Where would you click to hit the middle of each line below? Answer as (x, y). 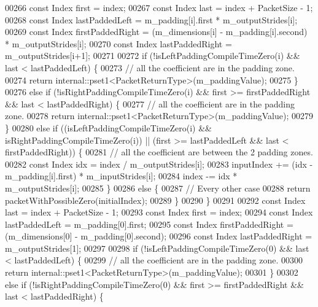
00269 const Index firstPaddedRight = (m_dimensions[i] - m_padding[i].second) (156, 32)
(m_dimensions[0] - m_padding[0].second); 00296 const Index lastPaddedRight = (159, 236)
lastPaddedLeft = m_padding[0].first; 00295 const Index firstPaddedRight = (149, 224)
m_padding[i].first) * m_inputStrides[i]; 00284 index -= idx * (121, 176)
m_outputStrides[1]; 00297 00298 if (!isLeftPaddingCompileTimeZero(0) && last (157, 248)
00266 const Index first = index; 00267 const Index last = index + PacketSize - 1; (159, 7)
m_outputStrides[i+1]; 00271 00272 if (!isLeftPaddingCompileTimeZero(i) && (153, 56)
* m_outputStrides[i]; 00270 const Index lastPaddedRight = (118, 43)
